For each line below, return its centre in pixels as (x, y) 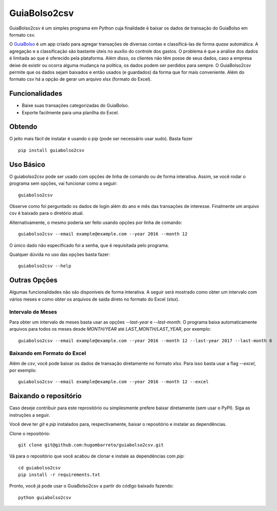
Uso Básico (27, 165)
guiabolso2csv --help (45, 266)
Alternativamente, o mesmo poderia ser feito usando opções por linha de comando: (96, 222)
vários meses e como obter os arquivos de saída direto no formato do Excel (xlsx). (94, 299)
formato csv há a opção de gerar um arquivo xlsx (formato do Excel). (81, 79)
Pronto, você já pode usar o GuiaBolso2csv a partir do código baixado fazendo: (92, 486)
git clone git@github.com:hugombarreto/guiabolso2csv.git (91, 445)
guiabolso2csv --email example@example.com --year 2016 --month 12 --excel (113, 382)
